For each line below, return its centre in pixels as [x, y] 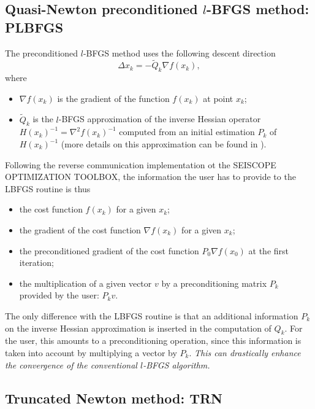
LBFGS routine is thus [48, 188]
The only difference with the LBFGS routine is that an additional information [152, 315]
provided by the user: [59, 295]
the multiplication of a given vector [85, 283]
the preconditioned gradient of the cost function [109, 250]
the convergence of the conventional [71, 364]
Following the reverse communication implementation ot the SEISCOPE [141, 164]
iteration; [36, 263]
